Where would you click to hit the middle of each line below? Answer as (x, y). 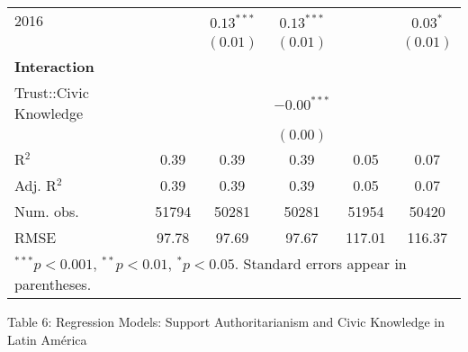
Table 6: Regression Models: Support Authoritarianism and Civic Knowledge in (226, 321)
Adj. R (36, 185)
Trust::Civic (52, 92)
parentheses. (53, 284)
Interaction (54, 66)
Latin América (47, 339)
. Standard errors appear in (320, 263)
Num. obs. (47, 211)
